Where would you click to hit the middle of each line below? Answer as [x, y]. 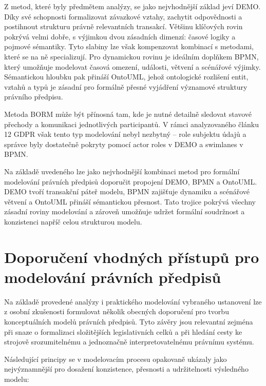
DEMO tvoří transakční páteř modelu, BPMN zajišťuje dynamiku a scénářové [127, 191]
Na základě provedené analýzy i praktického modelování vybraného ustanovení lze [133, 301]
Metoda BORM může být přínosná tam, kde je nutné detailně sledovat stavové [128, 114]
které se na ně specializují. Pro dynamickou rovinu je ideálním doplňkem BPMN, [131, 56]
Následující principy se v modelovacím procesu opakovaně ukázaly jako [116, 359]
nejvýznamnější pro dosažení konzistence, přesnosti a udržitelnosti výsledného [126, 369]
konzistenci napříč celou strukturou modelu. [73, 221]
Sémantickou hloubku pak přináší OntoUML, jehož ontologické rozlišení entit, [126, 77]
